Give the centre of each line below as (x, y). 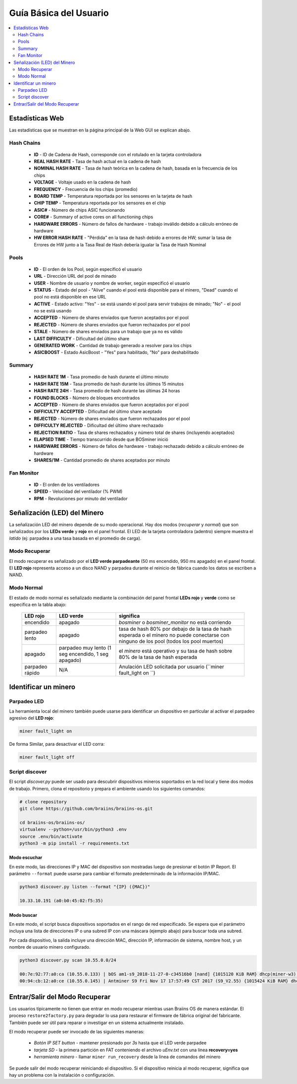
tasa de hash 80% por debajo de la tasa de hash (175, 629)
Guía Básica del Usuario (59, 13)
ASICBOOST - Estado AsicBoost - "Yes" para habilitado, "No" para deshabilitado (116, 353)
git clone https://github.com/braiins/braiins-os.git (86, 809)
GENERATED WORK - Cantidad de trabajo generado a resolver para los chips (113, 346)
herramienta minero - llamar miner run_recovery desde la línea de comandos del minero (127, 1057)
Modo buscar (23, 915)
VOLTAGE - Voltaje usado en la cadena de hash (82, 182)
